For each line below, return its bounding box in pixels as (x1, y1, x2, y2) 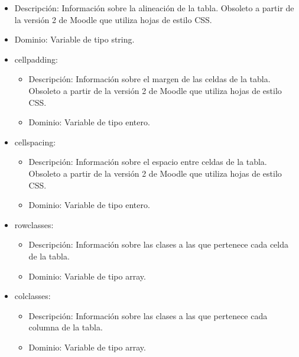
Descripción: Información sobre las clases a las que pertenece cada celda (28, 238, 289, 251)
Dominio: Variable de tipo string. (14, 33, 135, 46)
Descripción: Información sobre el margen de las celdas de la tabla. (28, 73, 271, 85)
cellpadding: (14, 53, 58, 65)
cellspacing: (14, 135, 56, 148)
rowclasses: (14, 218, 54, 231)
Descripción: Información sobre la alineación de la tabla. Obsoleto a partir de (14, 2, 294, 14)
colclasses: (14, 290, 51, 302)
